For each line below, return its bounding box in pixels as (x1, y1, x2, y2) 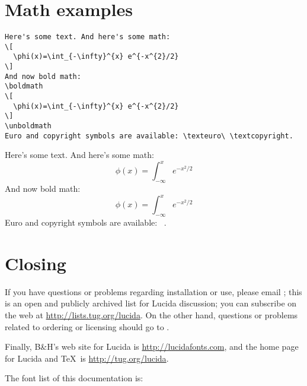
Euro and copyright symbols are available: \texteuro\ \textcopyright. (5, 131, 293, 140)
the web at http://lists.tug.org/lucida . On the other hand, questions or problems (5, 309, 298, 321)
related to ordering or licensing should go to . (5, 320, 170, 333)
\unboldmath (5, 122, 52, 131)
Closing (5, 251, 66, 275)
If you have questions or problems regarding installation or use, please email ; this (5, 285, 302, 298)
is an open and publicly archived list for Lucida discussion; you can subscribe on (5, 297, 297, 309)
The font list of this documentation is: (5, 372, 143, 384)
